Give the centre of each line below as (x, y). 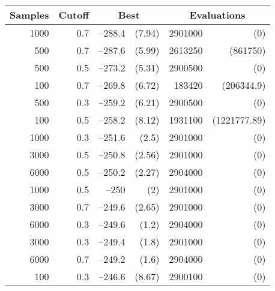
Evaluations (217, 15)
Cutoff (74, 15)
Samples (29, 15)
